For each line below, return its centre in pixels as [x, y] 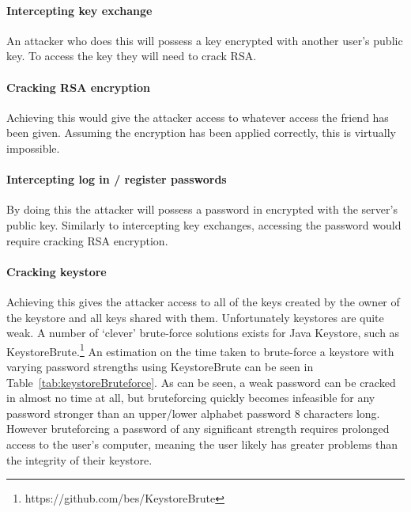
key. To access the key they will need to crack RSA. [132, 56]
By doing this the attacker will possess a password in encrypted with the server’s [202, 209]
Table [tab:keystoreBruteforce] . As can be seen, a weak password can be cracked [201, 382]
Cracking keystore [57, 271]
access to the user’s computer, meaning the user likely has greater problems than [202, 444]
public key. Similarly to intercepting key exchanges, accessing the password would [204, 224]
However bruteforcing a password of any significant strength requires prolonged [198, 429]
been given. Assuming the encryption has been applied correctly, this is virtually [201, 133]
